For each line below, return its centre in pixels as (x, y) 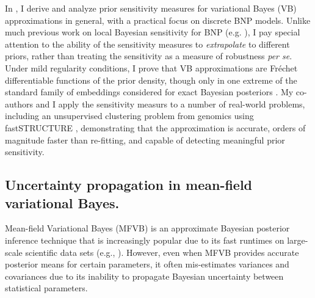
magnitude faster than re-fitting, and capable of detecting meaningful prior (145, 140)
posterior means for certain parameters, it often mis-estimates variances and (147, 264)
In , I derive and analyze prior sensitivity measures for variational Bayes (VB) (151, 8)
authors (19, 104)
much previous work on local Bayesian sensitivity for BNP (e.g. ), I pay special (153, 32)
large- (298, 240)
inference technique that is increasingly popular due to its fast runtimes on (145, 240)
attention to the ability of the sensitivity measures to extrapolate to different (147, 44)
